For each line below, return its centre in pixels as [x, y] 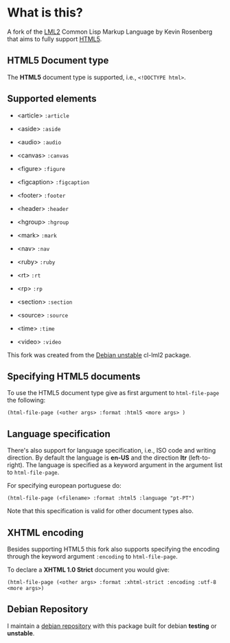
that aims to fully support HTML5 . [55, 38]
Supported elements [52, 99]
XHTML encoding [45, 533]
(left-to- [199, 458]
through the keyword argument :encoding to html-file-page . [93, 556]
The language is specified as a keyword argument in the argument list [124, 465]
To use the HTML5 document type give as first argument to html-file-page [113, 393]
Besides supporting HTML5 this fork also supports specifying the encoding [113, 549]
